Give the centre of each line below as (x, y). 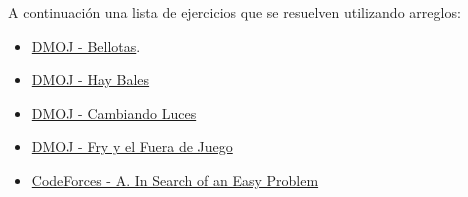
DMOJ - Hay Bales (90, 79)
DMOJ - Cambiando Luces (114, 112)
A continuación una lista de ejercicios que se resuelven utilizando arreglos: (234, 12)
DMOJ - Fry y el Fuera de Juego (132, 146)
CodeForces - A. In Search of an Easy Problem (175, 179)
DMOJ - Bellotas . (86, 45)
